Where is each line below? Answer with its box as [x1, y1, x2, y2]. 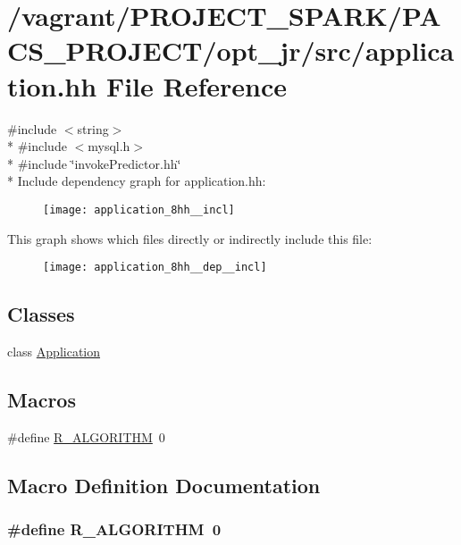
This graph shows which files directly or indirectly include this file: [7, 229, 373, 247]
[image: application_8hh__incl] [43, 203, 235, 216]
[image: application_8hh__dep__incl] [43, 261, 267, 274]
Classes [7, 300, 75, 328]
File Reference [105, 67, 287, 104]
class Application [7, 341, 101, 360]
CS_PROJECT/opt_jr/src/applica [7, 32, 455, 69]
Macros [7, 385, 76, 413]
